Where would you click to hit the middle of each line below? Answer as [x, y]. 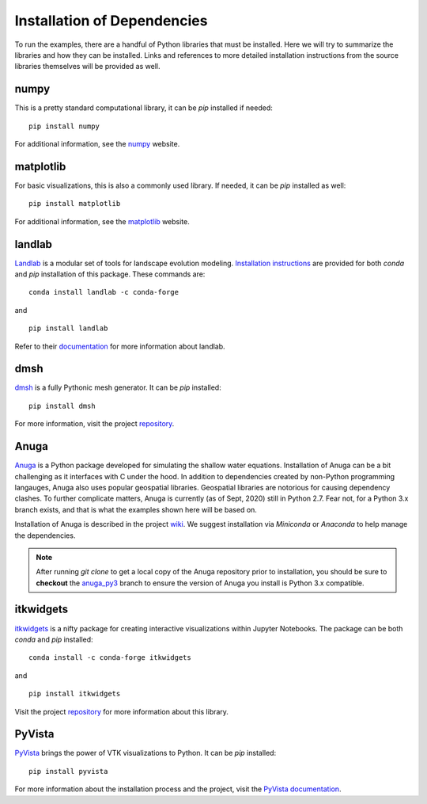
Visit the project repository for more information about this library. [122, 711]
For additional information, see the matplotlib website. [102, 221]
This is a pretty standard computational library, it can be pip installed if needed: [144, 108]
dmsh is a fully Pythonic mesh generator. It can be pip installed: [118, 387]
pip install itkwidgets [75, 694]
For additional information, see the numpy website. [97, 144]
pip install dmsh [62, 406]
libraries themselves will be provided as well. [87, 67]
